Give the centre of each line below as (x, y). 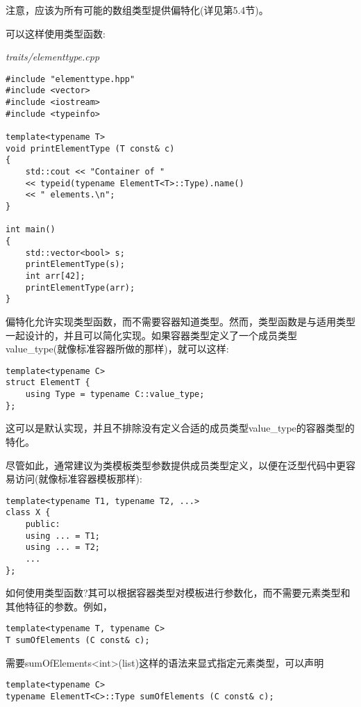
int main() (31, 230)
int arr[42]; (55, 276)
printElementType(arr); (80, 287)
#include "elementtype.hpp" (70, 79)
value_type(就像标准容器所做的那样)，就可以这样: (117, 349)
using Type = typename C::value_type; (115, 394)
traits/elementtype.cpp (53, 57)
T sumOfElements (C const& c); (78, 641)
